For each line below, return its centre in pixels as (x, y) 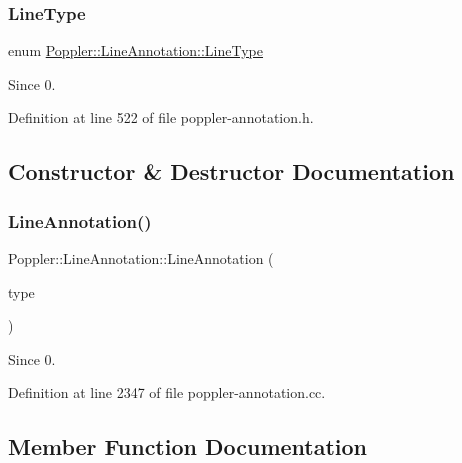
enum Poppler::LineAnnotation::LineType (136, 50)
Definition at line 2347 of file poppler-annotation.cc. (167, 392)
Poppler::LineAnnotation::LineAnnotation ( (141, 258)
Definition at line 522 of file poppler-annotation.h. (161, 117)
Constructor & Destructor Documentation (231, 171)
